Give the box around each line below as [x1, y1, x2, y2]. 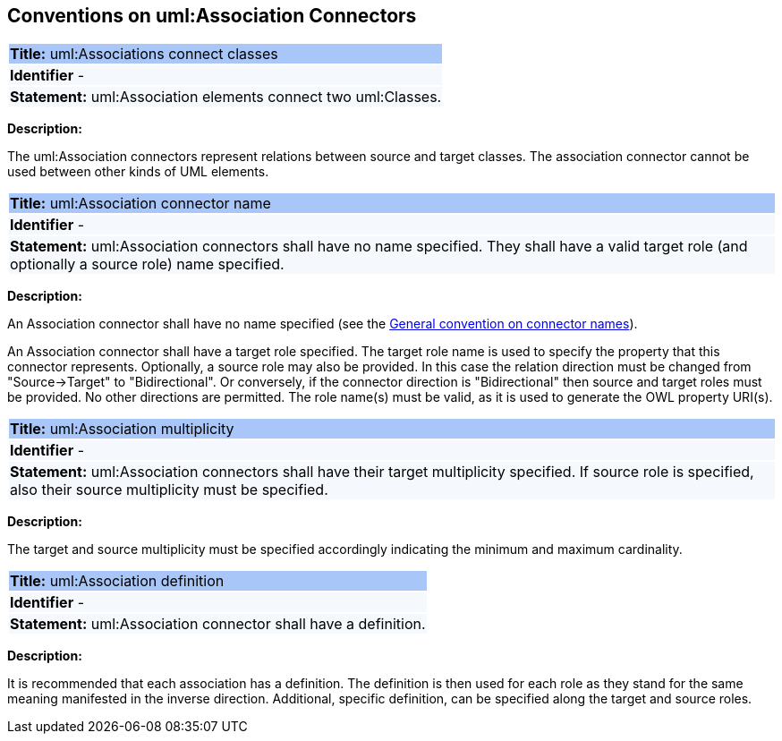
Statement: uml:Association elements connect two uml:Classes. [10, 88, 442, 106]
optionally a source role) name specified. [10, 255, 285, 274]
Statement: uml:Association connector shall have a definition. [10, 615, 426, 634]
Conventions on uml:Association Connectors [7, 4, 417, 27]
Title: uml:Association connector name [10, 194, 271, 213]
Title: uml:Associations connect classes [10, 45, 278, 64]
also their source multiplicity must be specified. [10, 481, 328, 499]
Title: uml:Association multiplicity [10, 420, 234, 439]
